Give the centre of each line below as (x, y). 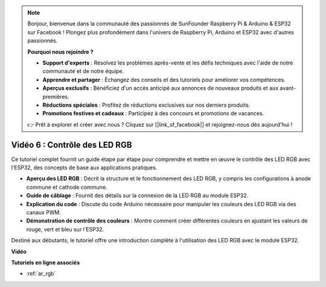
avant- (288, 88)
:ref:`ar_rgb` (41, 274)
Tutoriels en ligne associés (46, 262)
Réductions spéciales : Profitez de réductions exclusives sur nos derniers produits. (146, 105)
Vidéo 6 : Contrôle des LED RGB (72, 145)
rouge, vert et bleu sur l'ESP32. (65, 229)
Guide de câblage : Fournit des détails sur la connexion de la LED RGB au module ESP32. (137, 195)
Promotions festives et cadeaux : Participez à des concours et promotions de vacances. (153, 113)
